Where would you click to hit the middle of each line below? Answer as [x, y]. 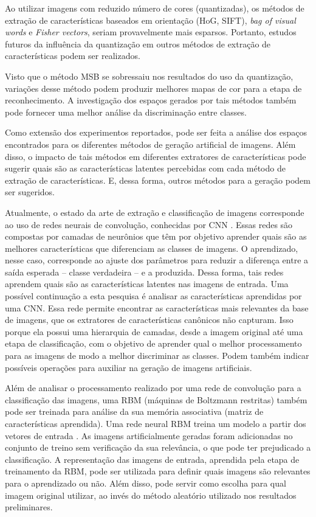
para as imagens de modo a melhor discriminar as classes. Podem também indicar [157, 356]
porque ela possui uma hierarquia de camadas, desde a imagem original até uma [154, 331]
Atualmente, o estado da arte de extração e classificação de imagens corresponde [155, 212]
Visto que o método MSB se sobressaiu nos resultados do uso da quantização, [149, 76]
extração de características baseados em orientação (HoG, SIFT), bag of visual [150, 20]
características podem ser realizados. [73, 56]
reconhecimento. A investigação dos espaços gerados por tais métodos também [151, 100]
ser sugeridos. [30, 192]
